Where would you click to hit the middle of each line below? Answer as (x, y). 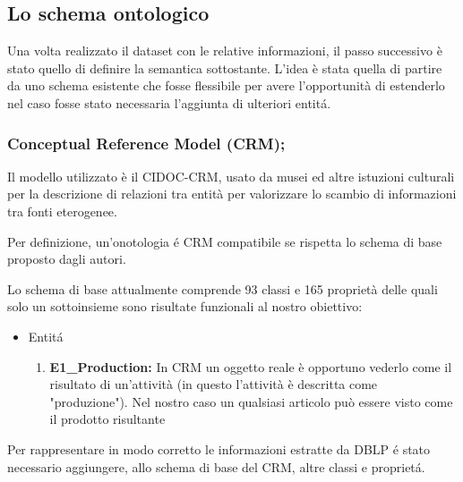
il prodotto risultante (107, 419)
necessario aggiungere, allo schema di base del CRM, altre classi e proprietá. (216, 466)
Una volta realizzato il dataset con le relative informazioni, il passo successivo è (225, 51)
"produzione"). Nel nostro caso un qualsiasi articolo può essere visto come (251, 401)
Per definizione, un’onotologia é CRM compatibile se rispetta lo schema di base (225, 241)
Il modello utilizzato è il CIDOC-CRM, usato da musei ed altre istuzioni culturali (231, 176)
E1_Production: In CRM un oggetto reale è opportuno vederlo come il (251, 366)
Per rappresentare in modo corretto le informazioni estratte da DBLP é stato (219, 448)
